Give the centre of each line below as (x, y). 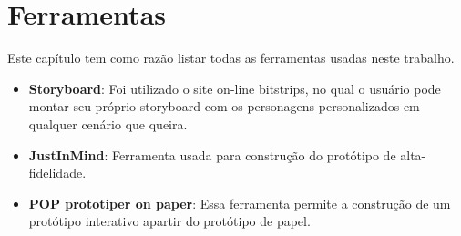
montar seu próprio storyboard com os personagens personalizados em (224, 106)
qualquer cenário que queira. (108, 123)
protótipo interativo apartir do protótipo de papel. (169, 221)
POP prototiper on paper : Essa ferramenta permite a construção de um (240, 203)
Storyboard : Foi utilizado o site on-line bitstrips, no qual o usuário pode (235, 88)
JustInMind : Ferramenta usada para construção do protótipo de (212, 154)
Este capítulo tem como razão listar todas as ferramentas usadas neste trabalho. (231, 58)
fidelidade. (57, 173)
